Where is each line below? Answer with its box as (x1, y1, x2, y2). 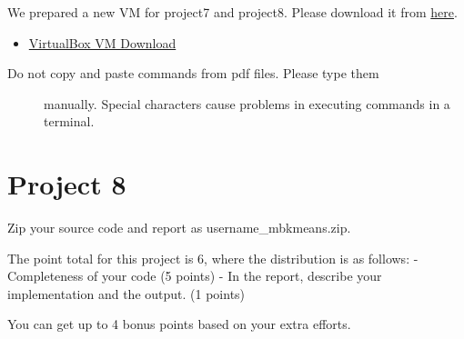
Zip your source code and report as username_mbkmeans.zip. (7, 218, 351, 237)
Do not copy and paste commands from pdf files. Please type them (7, 64, 379, 83)
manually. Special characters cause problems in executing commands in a (44, 94, 450, 113)
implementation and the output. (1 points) (7, 284, 246, 303)
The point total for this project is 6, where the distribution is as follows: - (7, 248, 419, 267)
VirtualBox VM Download (28, 33, 177, 52)
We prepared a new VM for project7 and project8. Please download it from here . (7, 3, 458, 21)
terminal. (44, 112, 95, 131)
